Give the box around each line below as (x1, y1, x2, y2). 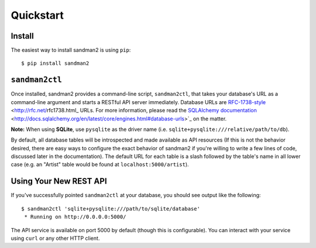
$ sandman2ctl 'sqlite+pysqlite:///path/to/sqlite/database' (21, 205, 200, 212)
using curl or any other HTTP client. (11, 235, 100, 242)
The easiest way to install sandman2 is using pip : (11, 47, 131, 54)
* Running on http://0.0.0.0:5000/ (24, 213, 126, 221)
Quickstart (11, 9, 64, 22)
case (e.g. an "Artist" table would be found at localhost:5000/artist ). (11, 161, 190, 168)
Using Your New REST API (11, 176, 108, 187)
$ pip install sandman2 (21, 60, 90, 67)
